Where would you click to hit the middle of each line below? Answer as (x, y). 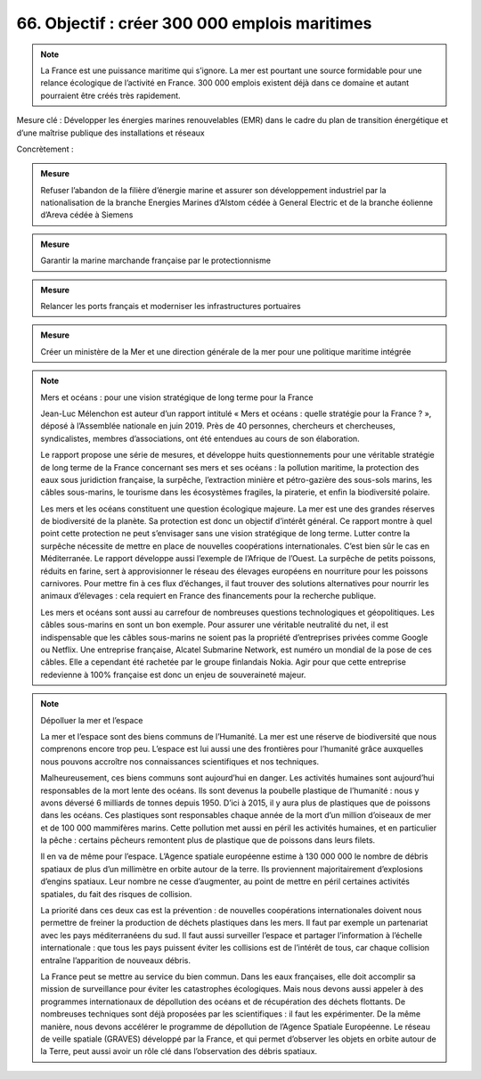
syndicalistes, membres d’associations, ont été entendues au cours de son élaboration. (200, 438)
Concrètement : (45, 149)
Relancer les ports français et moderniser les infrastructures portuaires (171, 307)
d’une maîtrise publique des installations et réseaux (110, 133)
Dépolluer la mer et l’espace (92, 720)
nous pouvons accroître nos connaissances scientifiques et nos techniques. (180, 761)
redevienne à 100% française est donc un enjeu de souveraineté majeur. (173, 674)
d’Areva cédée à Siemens (87, 215)
